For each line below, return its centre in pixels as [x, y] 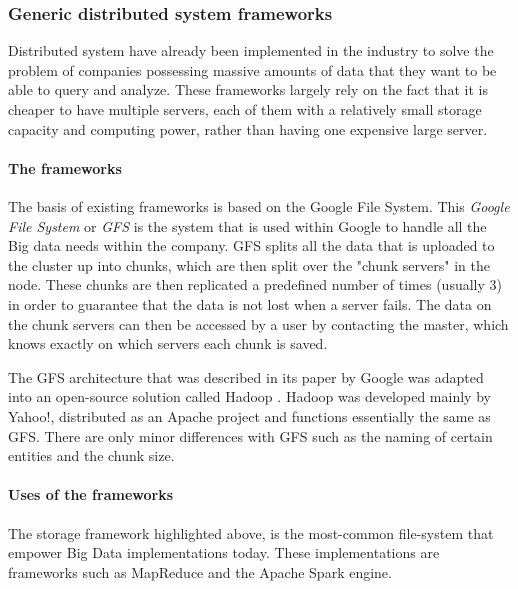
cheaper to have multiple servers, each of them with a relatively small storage [245, 109]
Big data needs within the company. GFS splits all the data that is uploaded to [251, 245]
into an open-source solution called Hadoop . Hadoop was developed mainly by [249, 396]
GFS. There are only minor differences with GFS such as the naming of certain [250, 435]
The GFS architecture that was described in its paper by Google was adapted [246, 376]
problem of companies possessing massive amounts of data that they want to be [252, 69]
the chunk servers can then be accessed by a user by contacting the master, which [258, 323]
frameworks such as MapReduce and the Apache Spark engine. [200, 571]
